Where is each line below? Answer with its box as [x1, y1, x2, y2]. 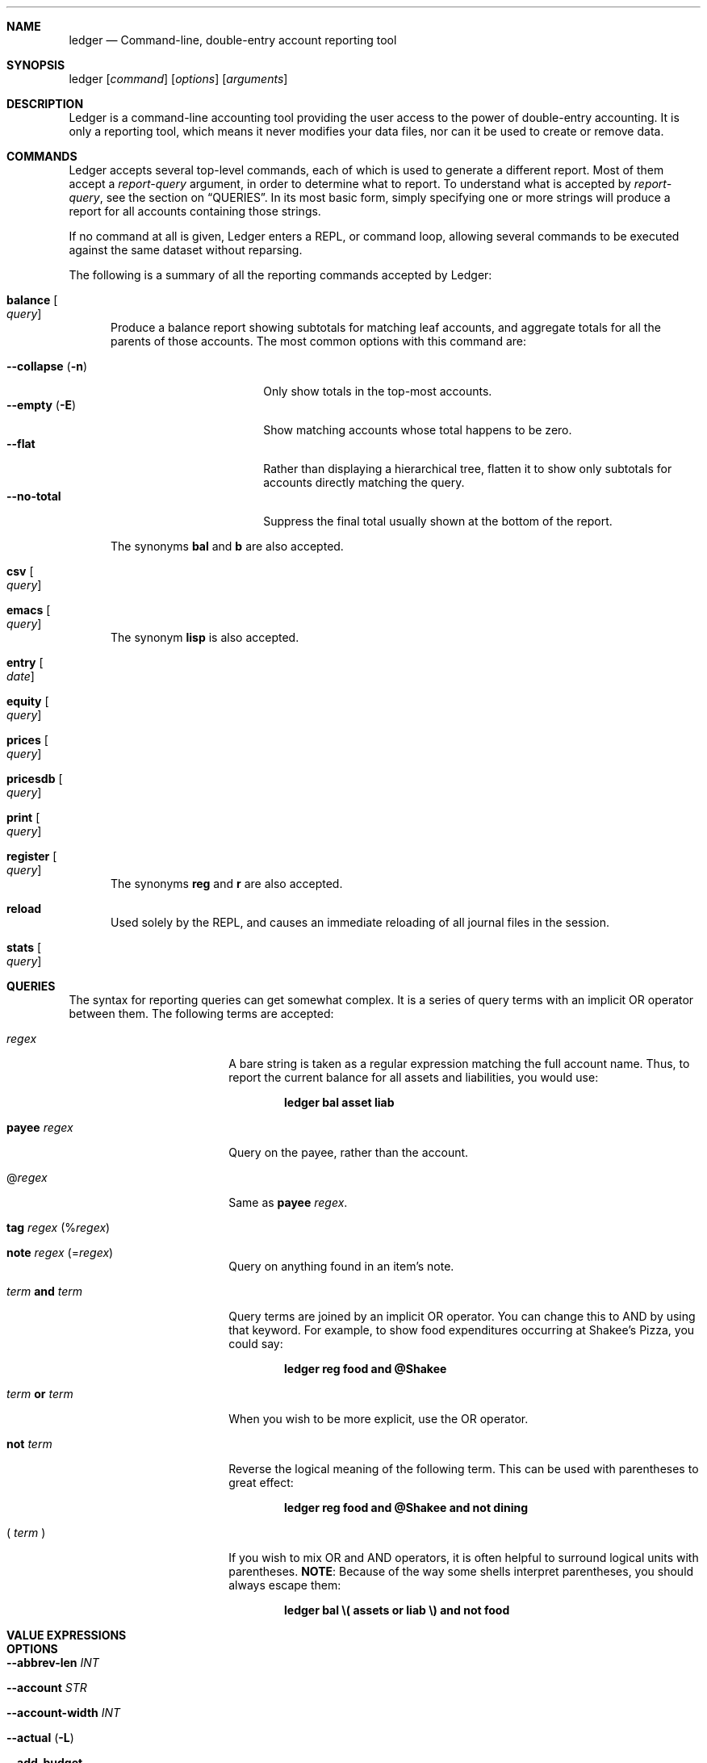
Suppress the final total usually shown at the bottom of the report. [263, 514, 613, 528]
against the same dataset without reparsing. [69, 243, 303, 257]
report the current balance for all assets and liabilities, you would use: [228, 1070, 599, 1084]
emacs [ [6, 603, 51, 617]
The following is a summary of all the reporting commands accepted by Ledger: [69, 268, 492, 282]
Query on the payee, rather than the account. [228, 1145, 469, 1159]
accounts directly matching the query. [263, 475, 465, 489]
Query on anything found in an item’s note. [228, 1259, 454, 1273]
